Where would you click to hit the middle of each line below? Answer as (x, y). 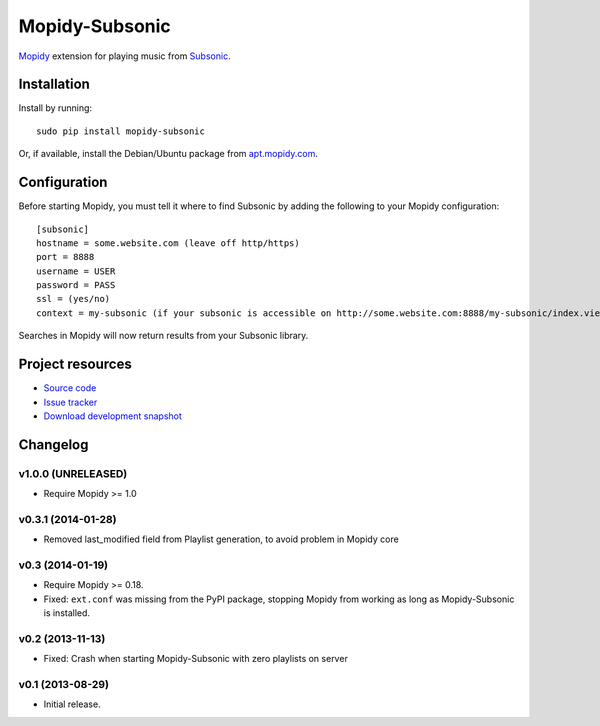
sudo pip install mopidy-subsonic (120, 131)
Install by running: (55, 108)
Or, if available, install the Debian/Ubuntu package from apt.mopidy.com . (168, 154)
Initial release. (72, 704)
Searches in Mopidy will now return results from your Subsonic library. (163, 336)
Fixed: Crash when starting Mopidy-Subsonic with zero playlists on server (196, 659)
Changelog (53, 444)
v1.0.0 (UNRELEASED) (73, 473)
